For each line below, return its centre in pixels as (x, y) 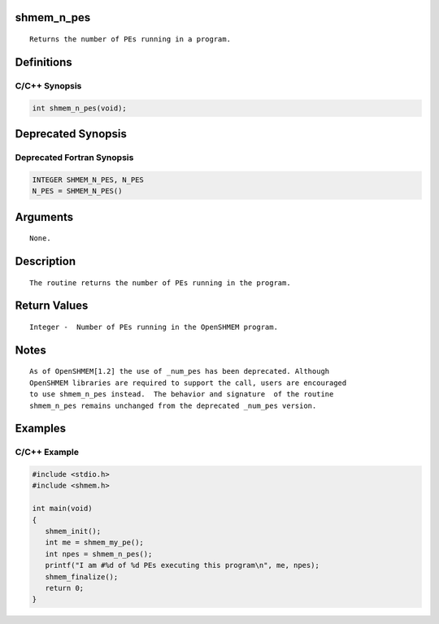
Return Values (52, 306)
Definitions (43, 62)
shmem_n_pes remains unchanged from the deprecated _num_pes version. (173, 405)
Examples (41, 429)
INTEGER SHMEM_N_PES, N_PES (88, 180)
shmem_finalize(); (82, 576)
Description (46, 261)
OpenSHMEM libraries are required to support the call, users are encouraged (188, 383)
